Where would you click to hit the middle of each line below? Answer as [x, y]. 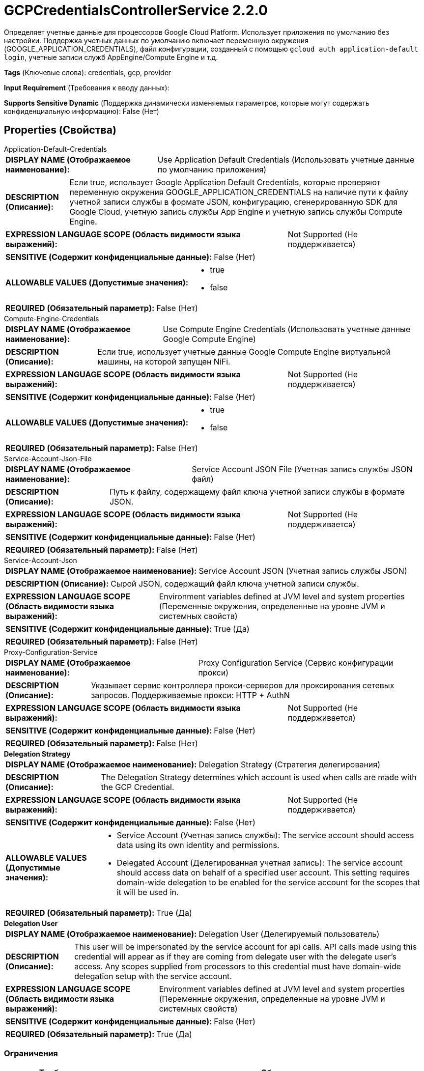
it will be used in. [148, 892]
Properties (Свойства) [60, 130]
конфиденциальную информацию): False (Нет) [82, 111]
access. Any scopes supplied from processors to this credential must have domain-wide [238, 966]
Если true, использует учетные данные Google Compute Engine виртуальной [244, 352]
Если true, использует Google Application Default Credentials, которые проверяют [225, 182]
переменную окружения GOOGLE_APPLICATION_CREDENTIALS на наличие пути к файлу [239, 192]
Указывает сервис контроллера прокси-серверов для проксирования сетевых [243, 685]
